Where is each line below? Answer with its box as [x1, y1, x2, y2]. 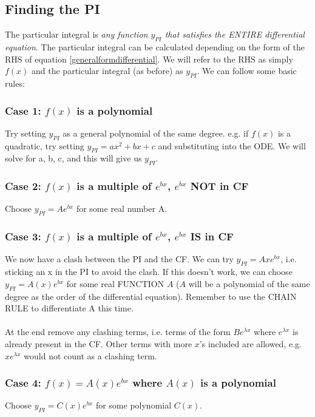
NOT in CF [190, 178, 249, 194]
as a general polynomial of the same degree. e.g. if [63, 126, 249, 139]
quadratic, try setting [5, 139, 84, 152]
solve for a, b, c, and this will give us [5, 152, 142, 164]
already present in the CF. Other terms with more [5, 337, 192, 350]
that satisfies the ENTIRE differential [164, 28, 305, 41]
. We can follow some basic [197, 64, 297, 77]
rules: [5, 76, 25, 89]
